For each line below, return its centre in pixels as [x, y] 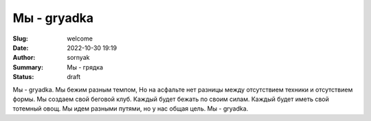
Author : [24, 58]
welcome [80, 38]
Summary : [28, 67]
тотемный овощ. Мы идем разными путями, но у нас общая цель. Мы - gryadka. [131, 109]
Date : [21, 47]
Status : [23, 77]
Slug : [21, 38]
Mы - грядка [85, 67]
